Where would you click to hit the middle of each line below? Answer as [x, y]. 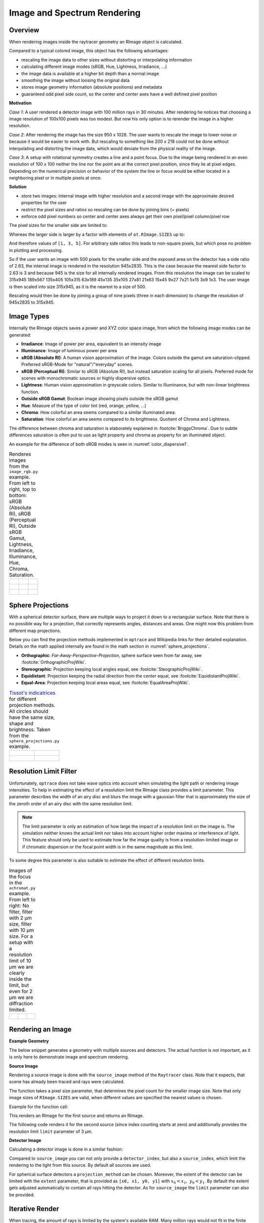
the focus [20, 877]
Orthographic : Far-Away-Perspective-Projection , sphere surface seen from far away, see [111, 655]
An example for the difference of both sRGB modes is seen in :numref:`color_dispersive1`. [99, 444]
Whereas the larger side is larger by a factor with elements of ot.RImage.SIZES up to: [97, 234]
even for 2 [21, 991]
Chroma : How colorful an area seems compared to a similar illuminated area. [99, 412]
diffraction [21, 1003]
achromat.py [22, 888]
